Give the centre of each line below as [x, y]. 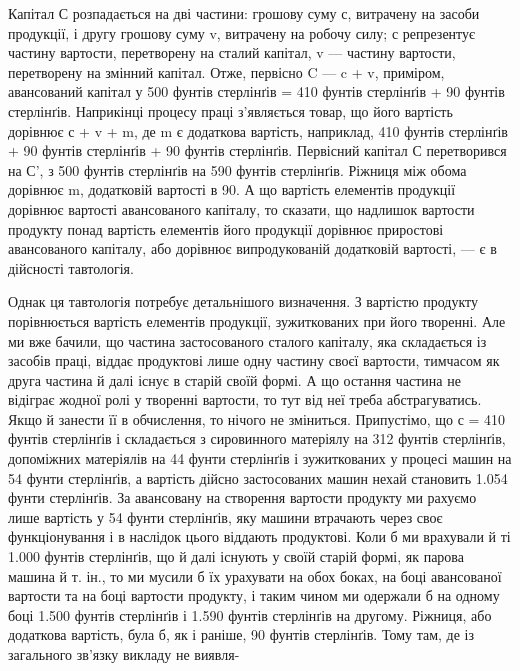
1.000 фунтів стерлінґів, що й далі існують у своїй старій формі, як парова [236, 556]
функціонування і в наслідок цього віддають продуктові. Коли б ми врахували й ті [259, 536]
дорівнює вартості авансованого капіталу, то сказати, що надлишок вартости [241, 208]
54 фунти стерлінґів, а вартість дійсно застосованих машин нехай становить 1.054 [258, 477]
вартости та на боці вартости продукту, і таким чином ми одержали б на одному [254, 595]
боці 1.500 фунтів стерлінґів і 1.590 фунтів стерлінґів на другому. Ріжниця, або [250, 614]
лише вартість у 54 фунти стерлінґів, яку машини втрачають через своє [225, 516]
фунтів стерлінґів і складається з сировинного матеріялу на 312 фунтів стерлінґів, [257, 438]
